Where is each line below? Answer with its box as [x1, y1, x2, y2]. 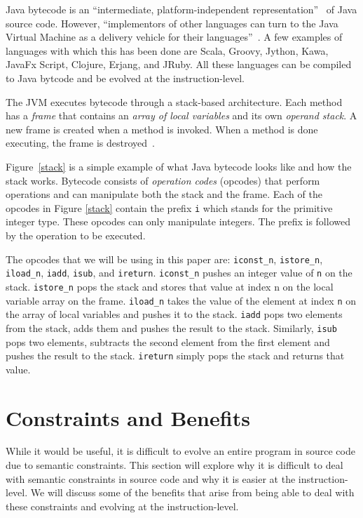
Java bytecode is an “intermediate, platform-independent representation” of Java [6, 2, 357, 16]
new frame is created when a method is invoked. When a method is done [6, 121, 318, 136]
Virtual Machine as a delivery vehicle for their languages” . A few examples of [6, 29, 343, 44]
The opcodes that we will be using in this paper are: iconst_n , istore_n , [6, 251, 323, 266]
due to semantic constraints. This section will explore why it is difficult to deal [6, 458, 343, 472]
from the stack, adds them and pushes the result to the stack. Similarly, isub [6, 320, 337, 335]
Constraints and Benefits [6, 403, 250, 432]
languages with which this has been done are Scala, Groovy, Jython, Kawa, [6, 43, 329, 58]
